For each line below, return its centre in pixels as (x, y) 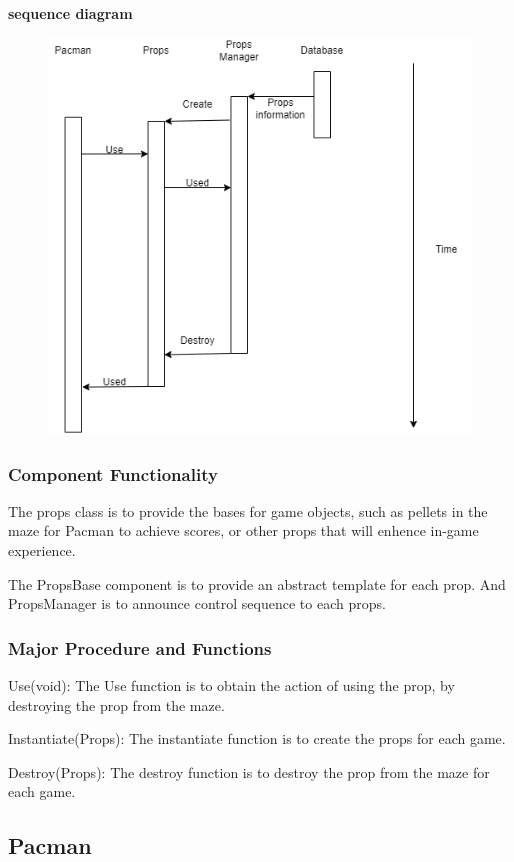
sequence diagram (70, 13)
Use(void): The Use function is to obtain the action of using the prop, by (231, 685)
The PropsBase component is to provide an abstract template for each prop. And (257, 583)
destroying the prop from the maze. (116, 704)
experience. (42, 550)
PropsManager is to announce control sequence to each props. (197, 603)
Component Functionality (113, 473)
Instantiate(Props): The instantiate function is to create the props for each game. (257, 738)
